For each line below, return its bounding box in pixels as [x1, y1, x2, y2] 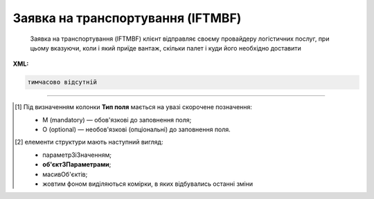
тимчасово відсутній [27, 78, 97, 86]
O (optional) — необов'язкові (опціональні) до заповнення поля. [42, 125, 231, 134]
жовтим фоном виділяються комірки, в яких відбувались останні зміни [42, 180, 253, 188]
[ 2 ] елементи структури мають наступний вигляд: [15, 138, 163, 146]
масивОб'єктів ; [42, 170, 88, 178]
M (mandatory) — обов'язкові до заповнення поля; [42, 115, 192, 124]
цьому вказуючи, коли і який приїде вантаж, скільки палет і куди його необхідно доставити [30, 44, 301, 52]
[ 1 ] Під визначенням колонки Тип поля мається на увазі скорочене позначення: [15, 103, 253, 111]
